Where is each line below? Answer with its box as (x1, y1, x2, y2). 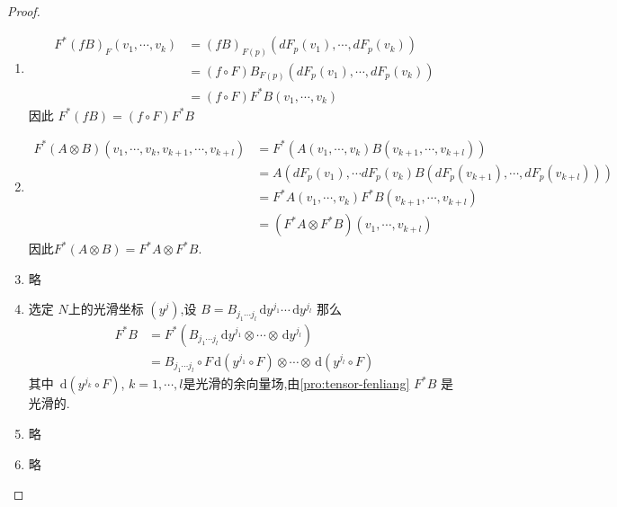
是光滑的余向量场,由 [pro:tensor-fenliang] (183, 374, 410, 393)
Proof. (7, 2, 40, 20)
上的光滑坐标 (67, 299, 144, 318)
